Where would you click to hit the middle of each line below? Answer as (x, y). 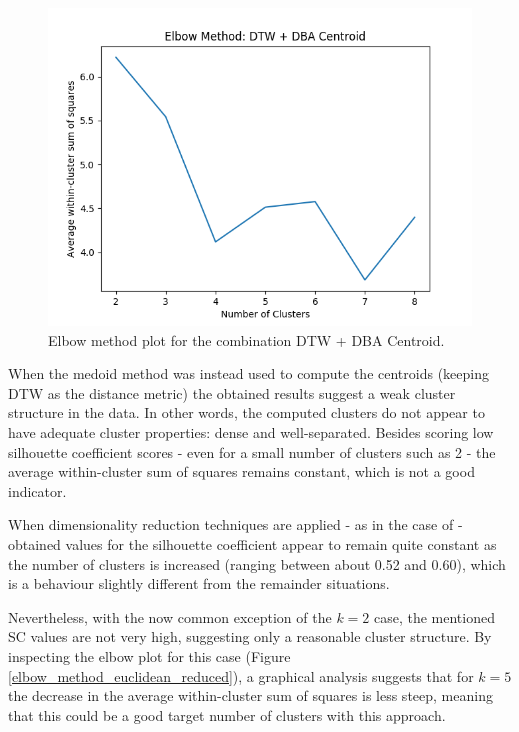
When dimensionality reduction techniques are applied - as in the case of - (235, 524)
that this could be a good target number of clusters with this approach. (227, 714)
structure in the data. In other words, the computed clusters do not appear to (246, 412)
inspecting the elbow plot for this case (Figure (149, 655)
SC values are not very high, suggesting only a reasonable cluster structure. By (250, 636)
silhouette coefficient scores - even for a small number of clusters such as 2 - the (252, 451)
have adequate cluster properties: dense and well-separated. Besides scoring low (251, 431)
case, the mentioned (434, 616)
